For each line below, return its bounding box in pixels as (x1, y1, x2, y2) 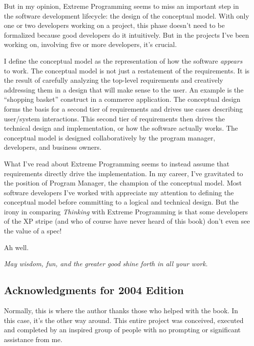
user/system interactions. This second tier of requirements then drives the (4, 113, 225, 123)
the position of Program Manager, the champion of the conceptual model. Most (4, 178, 242, 188)
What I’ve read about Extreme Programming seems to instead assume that (4, 158, 230, 168)
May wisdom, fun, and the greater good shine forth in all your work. (4, 258, 208, 269)
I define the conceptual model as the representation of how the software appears (4, 55, 243, 66)
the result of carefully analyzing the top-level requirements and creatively (4, 75, 223, 85)
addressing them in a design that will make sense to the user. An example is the (4, 84, 244, 94)
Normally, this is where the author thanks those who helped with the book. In (4, 305, 238, 316)
